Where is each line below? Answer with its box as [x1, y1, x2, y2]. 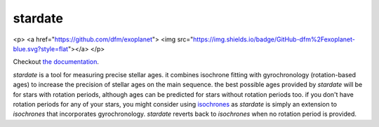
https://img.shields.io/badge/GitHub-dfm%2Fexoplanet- [193, 35, 356, 44]
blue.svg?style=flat [13, 44, 69, 53]
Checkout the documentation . [13, 58, 100, 66]
